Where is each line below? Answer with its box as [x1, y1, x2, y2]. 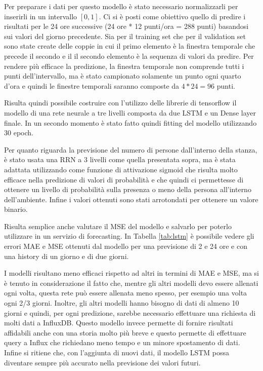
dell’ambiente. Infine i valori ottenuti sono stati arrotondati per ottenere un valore [4, 194, 258, 204]
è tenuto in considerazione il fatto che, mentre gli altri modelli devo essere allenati [4, 277, 258, 288]
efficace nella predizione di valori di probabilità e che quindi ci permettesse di [4, 174, 244, 184]
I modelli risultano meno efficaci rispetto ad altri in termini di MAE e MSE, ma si [4, 268, 259, 278]
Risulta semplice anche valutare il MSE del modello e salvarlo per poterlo [4, 220, 232, 231]
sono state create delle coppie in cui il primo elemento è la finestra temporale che [4, 41, 255, 51]
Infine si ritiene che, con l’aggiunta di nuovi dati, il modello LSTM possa [4, 347, 229, 357]
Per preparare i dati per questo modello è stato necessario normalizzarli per [4, 1, 238, 11]
